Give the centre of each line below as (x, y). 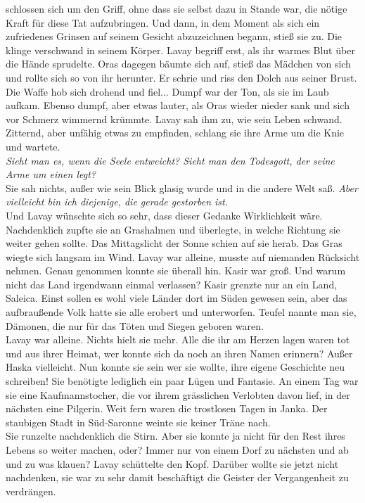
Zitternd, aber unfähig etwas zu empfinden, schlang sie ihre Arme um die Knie (175, 133)
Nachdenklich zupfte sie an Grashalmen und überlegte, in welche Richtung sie (173, 229)
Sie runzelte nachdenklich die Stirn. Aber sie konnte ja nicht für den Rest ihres (175, 436)
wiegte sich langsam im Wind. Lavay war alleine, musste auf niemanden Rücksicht (183, 256)
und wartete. (33, 146)
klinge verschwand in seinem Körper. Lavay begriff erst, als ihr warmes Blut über (180, 50)
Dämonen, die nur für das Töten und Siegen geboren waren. (135, 325)
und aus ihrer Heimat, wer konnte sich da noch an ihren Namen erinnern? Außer (179, 353)
